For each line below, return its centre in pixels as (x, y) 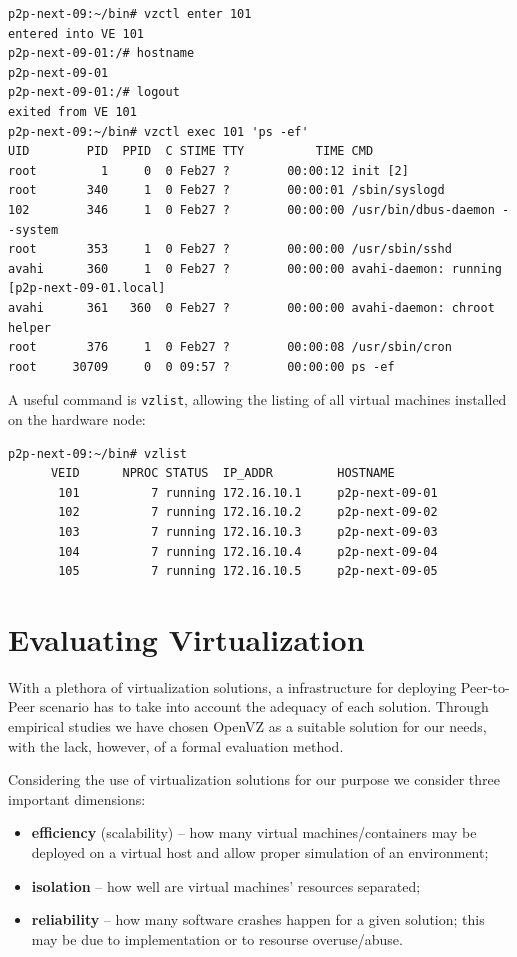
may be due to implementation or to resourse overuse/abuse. (217, 938)
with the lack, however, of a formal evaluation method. (176, 745)
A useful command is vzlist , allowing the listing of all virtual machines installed (257, 399)
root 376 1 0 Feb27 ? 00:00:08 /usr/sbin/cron (230, 347)
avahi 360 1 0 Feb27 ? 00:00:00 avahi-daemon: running (255, 268)
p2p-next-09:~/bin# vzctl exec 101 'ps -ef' (158, 131)
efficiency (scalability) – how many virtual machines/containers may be (254, 832)
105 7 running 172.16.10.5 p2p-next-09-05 (248, 571)
